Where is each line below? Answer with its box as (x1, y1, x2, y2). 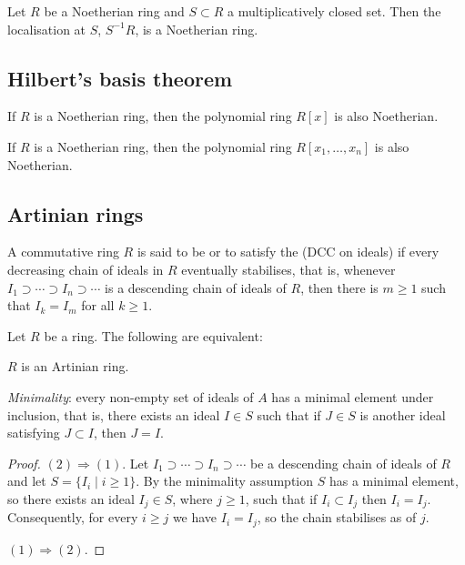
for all (81, 296, 115, 315)
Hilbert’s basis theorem (7, 64, 233, 92)
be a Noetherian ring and (44, 2, 185, 20)
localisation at (7, 19, 86, 38)
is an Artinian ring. (21, 357, 129, 376)
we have (172, 508, 217, 527)
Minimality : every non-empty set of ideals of (7, 387, 254, 406)
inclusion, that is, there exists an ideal (7, 405, 220, 424)
